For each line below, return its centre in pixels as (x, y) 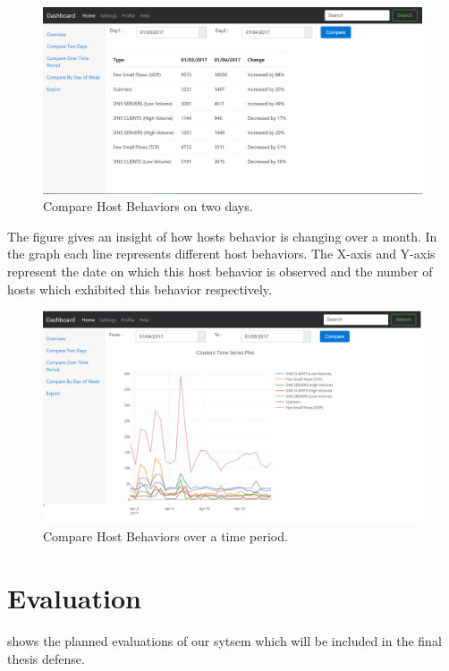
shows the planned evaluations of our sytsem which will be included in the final (224, 641)
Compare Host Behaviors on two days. (148, 206)
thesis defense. (46, 658)
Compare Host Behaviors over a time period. (165, 536)
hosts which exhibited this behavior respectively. (140, 289)
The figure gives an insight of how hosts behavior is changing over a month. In (222, 236)
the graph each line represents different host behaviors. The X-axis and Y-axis (221, 254)
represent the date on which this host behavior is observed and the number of (220, 272)
